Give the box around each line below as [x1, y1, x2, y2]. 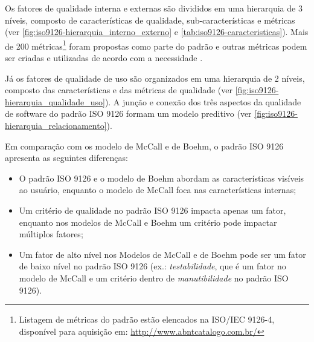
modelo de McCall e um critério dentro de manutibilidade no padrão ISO [19, 271, 289, 284]
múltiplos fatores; [19, 228, 83, 240]
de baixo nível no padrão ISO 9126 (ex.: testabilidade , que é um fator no [19, 260, 286, 272]
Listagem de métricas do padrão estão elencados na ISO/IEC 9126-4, [19, 313, 275, 326]
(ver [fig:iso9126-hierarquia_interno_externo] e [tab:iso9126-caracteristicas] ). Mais [5, 25, 309, 38]
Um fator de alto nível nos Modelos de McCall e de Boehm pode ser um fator [19, 248, 306, 260]
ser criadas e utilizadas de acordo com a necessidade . [5, 51, 203, 64]
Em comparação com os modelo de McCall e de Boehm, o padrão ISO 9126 [5, 139, 284, 152]
